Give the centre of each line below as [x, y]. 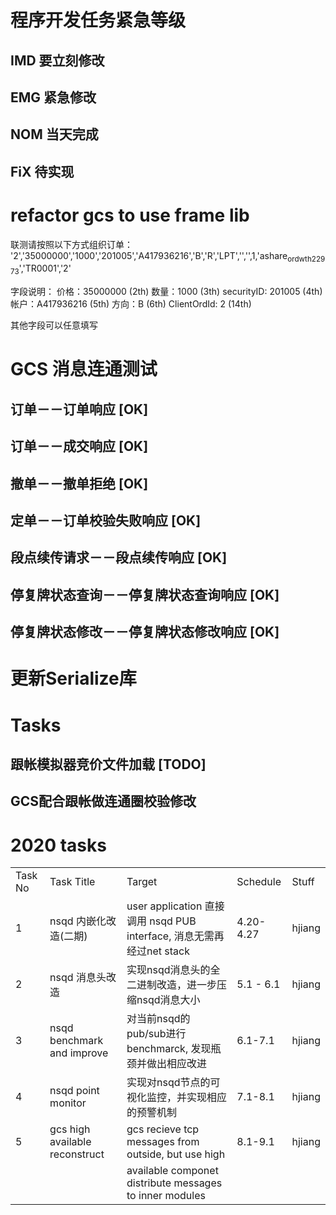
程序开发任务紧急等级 [98, 20]
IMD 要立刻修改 [57, 60]
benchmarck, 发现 [169, 1049]
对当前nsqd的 [158, 1019]
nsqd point [74, 1091]
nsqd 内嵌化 [78, 921]
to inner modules [166, 1196]
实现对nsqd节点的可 [173, 1083]
